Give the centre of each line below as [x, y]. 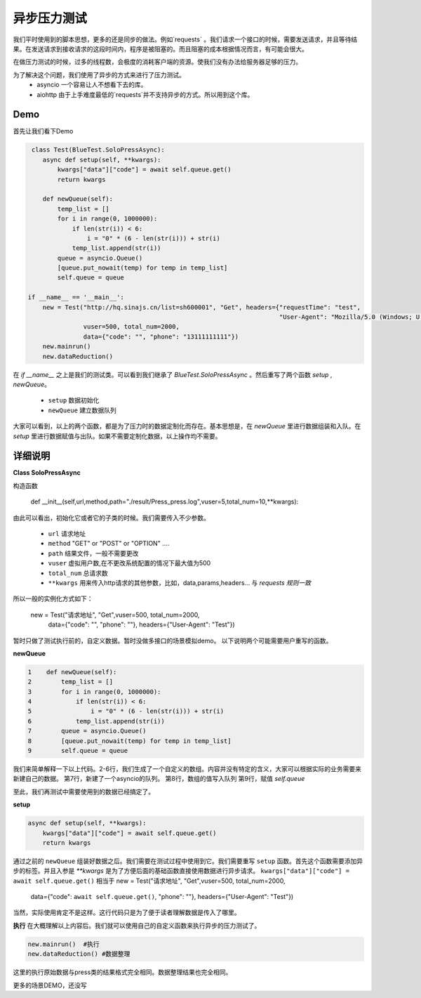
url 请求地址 [67, 533]
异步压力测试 [50, 18]
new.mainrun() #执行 [64, 944]
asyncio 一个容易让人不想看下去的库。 [92, 85]
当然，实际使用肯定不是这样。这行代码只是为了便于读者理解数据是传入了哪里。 [127, 912]
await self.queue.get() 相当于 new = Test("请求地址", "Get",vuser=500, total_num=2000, [149, 881]
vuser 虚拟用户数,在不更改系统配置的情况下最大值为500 [129, 563]
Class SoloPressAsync [47, 473]
